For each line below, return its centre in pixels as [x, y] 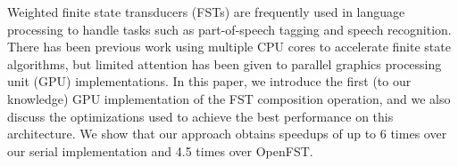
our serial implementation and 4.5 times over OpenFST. [160, 150]
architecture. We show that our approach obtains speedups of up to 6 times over [227, 134]
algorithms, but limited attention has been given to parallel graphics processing [225, 63]
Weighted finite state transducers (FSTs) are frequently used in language [206, 12]
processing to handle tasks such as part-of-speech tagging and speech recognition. [229, 29]
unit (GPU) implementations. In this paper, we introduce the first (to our [209, 81]
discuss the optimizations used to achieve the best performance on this [200, 116]
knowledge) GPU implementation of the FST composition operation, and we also [229, 98]
